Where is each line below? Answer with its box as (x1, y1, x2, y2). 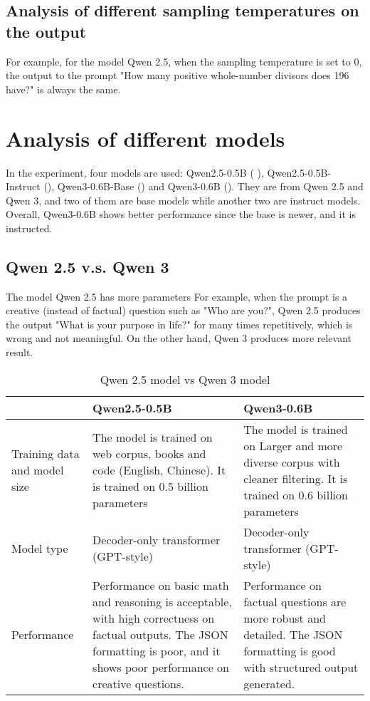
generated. (243, 675, 295, 692)
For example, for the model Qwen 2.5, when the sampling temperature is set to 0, (6, 53, 362, 68)
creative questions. (92, 675, 184, 692)
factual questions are (243, 593, 347, 610)
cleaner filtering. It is (243, 469, 348, 487)
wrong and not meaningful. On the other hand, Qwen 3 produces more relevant (6, 331, 352, 346)
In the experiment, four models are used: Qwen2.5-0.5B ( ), (6, 165, 264, 180)
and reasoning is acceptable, (92, 593, 232, 610)
